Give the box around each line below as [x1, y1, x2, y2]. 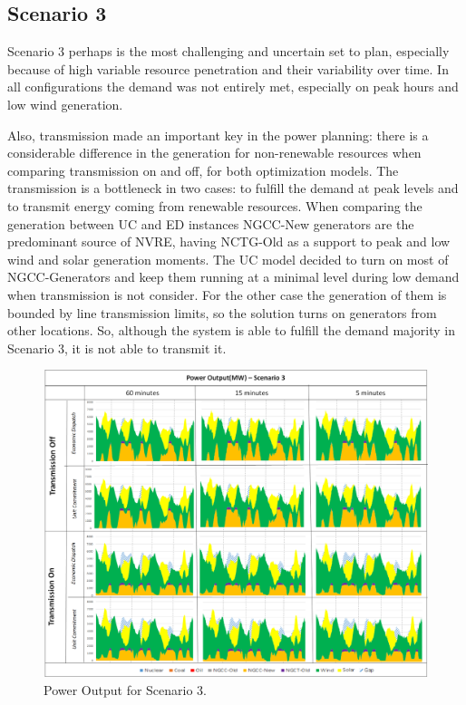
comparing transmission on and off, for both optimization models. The [7, 160, 399, 179]
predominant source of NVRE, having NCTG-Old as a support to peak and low [7, 232, 451, 251]
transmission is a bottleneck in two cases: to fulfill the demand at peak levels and [7, 179, 459, 198]
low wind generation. [7, 94, 123, 113]
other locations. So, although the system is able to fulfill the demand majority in [7, 321, 455, 340]
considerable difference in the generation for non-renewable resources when [7, 143, 422, 162]
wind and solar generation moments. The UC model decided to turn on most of [7, 249, 449, 268]
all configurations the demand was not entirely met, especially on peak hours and [7, 77, 459, 96]
